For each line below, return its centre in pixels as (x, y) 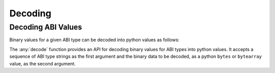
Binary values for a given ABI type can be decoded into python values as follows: (94, 40)
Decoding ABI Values (46, 27)
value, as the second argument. (43, 63)
